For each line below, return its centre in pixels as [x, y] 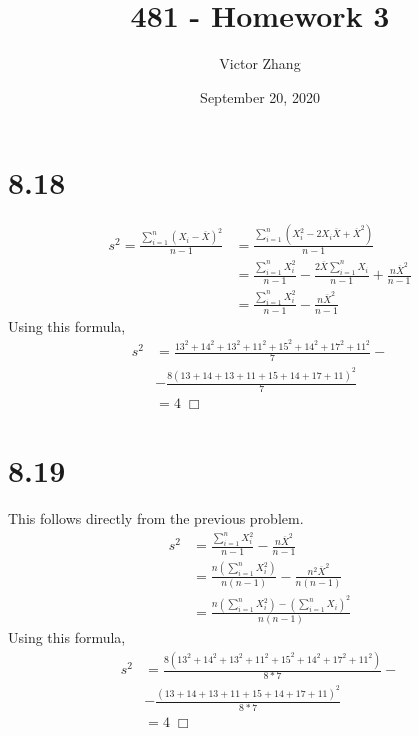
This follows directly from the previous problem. [156, 518]
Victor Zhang [260, 63]
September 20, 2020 [260, 96]
